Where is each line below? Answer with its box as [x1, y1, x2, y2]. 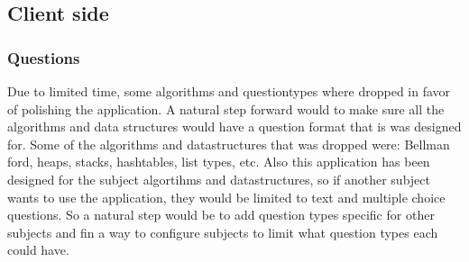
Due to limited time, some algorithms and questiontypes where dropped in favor [7, 82, 451, 100]
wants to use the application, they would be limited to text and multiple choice [7, 187, 446, 206]
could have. [7, 240, 69, 259]
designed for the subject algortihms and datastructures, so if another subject [7, 169, 430, 188]
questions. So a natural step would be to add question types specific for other [7, 205, 435, 224]
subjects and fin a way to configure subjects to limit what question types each [7, 222, 438, 241]
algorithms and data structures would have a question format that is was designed [7, 117, 462, 136]
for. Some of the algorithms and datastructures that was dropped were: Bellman [7, 134, 450, 153]
